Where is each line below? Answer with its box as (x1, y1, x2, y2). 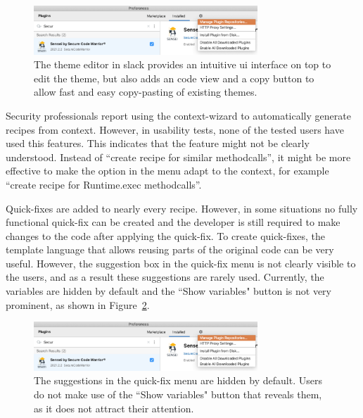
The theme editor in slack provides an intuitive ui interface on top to (34, 57, 331, 72)
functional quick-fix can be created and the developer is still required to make (6, 215, 340, 229)
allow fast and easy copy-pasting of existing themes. (34, 84, 257, 99)
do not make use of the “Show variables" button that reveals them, (34, 387, 322, 401)
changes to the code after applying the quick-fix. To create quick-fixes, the (6, 228, 326, 243)
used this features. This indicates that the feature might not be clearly (6, 136, 310, 151)
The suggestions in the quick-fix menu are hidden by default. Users (34, 373, 322, 388)
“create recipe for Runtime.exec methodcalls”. (6, 177, 202, 191)
